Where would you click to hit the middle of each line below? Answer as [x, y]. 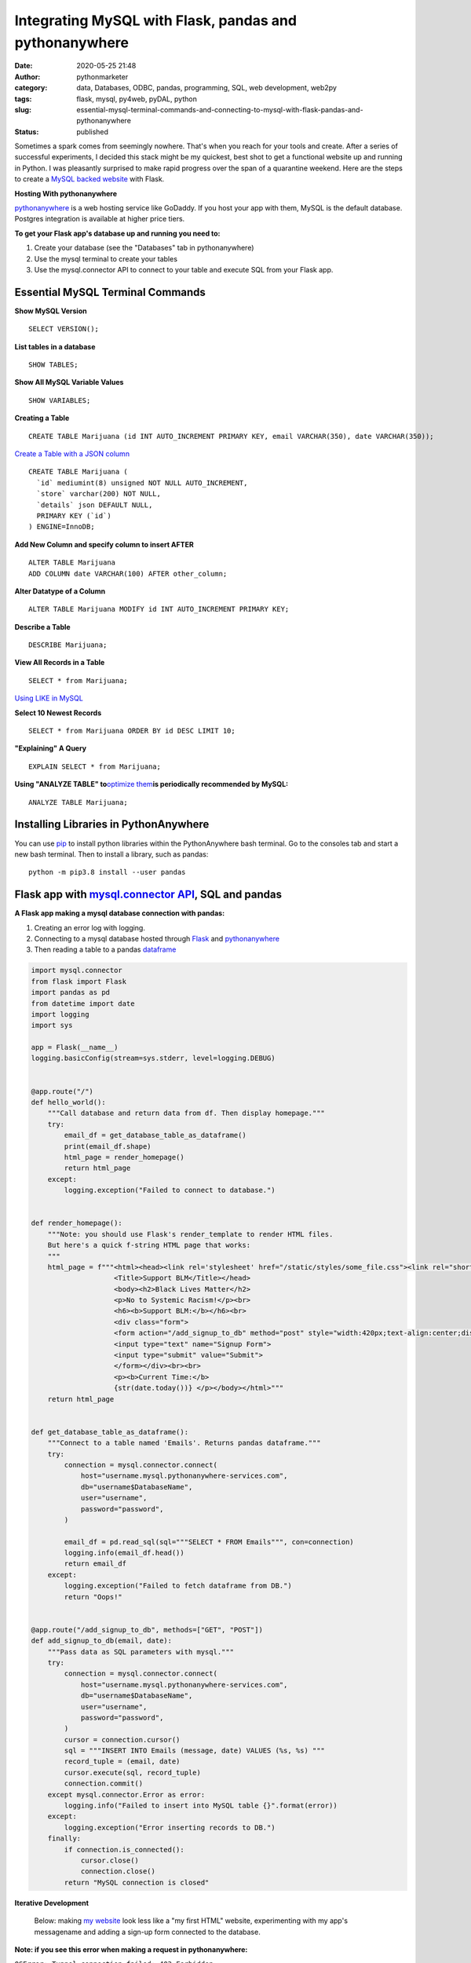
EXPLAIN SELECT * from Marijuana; [95, 766]
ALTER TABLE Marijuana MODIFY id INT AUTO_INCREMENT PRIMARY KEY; [159, 609]
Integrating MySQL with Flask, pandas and [156, 20]
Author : [27, 77]
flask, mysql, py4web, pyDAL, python [137, 99]
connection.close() [118, 1872]
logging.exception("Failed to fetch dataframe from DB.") [178, 1586]
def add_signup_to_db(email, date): [102, 1641]
